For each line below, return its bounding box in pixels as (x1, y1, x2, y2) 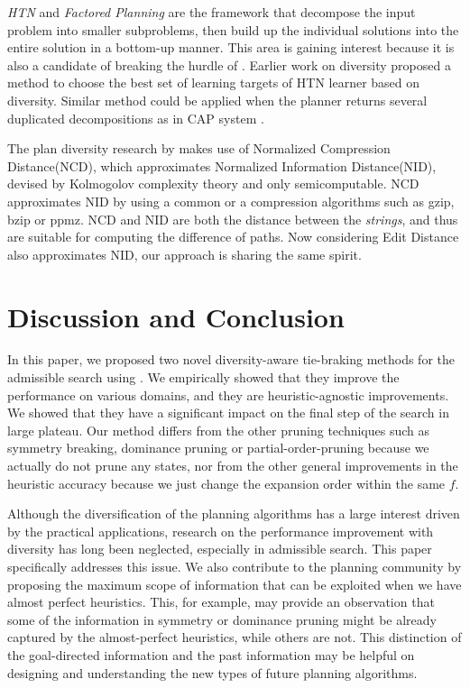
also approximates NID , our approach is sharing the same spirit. (7, 244, 362, 263)
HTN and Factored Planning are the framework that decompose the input (7, 3, 416, 21)
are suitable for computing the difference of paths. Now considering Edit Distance (7, 227, 459, 246)
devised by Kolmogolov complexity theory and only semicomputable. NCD (7, 174, 419, 193)
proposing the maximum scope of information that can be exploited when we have (7, 574, 462, 593)
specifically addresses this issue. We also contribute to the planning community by (7, 556, 462, 575)
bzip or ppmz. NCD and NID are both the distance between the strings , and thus (7, 209, 458, 228)
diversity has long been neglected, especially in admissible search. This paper (7, 539, 432, 558)
